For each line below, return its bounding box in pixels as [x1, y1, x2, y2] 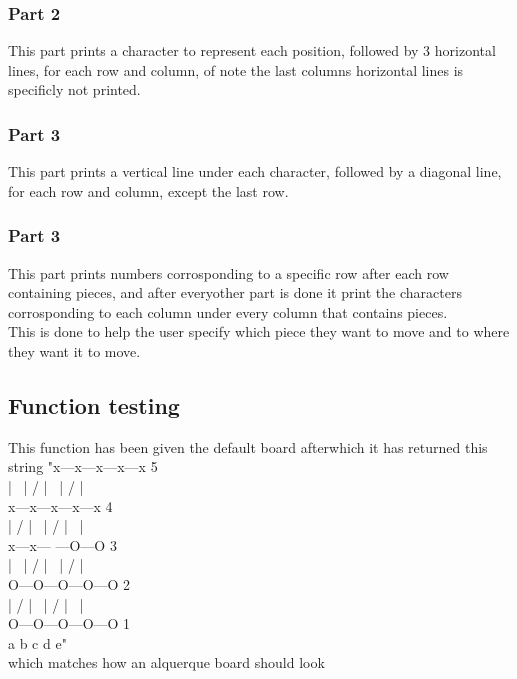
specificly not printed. [8, 79, 141, 100]
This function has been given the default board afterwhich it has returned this [8, 436, 488, 457]
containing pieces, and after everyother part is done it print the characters [8, 282, 462, 303]
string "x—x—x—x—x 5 [8, 456, 158, 477]
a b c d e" [8, 632, 67, 653]
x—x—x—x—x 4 [8, 495, 113, 516]
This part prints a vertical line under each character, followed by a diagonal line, [8, 161, 502, 182]
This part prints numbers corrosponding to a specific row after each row [8, 262, 449, 283]
